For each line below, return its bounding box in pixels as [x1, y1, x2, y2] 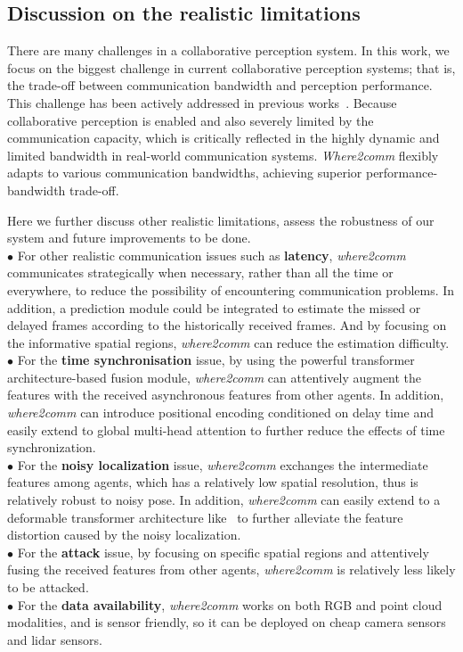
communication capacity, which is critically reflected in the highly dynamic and [7, 128, 440, 147]
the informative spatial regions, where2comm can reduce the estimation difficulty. [7, 333, 450, 351]
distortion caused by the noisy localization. [7, 525, 241, 544]
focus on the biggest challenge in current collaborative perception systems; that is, [7, 58, 456, 77]
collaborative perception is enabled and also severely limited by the [7, 111, 374, 129]
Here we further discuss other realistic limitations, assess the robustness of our [7, 210, 435, 229]
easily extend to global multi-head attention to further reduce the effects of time [7, 420, 445, 439]
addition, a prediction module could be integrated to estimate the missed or [7, 298, 421, 317]
